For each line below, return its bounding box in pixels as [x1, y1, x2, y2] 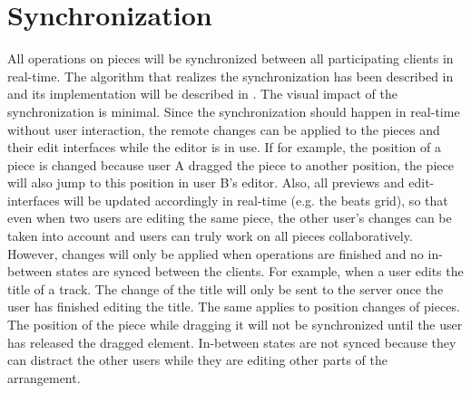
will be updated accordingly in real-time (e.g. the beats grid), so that [64, 190, 448, 209]
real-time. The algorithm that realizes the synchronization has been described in [7, 66, 454, 85]
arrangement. [7, 368, 81, 387]
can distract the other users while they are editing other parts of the [7, 350, 388, 369]
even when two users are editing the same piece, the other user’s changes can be [7, 208, 452, 227]
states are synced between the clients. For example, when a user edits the [56, 262, 464, 281]
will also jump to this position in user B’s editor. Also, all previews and [7, 173, 405, 192]
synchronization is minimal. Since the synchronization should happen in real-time [7, 101, 460, 120]
